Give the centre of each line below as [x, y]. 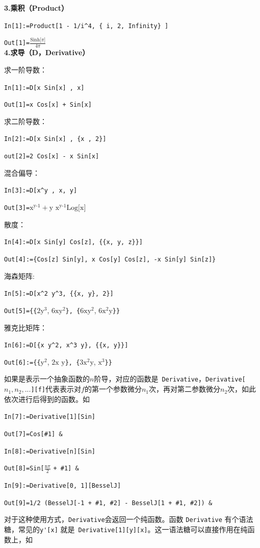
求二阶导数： [25, 121]
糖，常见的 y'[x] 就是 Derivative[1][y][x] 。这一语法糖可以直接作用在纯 [126, 529]
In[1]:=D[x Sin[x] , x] [44, 88]
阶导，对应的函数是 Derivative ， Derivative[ [170, 379]
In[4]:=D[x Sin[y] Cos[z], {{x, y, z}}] [74, 242]
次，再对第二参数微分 [184, 389]
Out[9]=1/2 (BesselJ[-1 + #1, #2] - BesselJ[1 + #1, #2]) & [108, 503]
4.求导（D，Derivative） [47, 52]
